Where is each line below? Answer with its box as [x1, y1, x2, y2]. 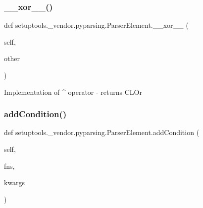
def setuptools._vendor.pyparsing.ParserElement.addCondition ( [4, 127, 200, 138]
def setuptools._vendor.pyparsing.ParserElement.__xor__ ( [4, 20, 189, 30]
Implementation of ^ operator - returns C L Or [4, 86, 142, 97]
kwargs [4, 177, 25, 188]
